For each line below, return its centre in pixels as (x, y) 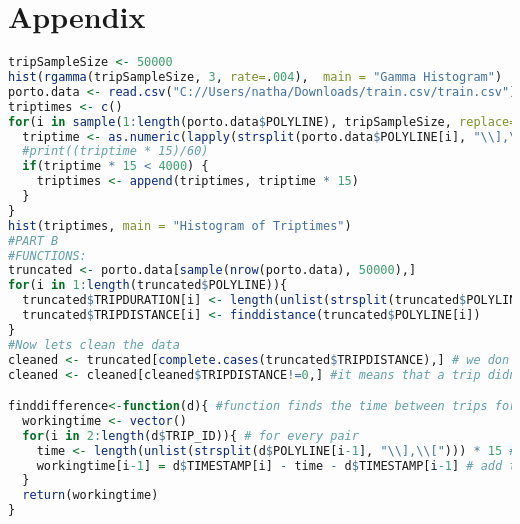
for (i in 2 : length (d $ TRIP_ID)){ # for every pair (190, 435)
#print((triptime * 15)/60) (115, 151)
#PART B (33, 240)
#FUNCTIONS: (47, 255)
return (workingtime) (90, 495)
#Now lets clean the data (94, 344)
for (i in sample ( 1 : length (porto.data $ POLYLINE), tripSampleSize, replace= (262, 121)
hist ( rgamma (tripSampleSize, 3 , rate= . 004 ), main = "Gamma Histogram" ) (255, 77)
